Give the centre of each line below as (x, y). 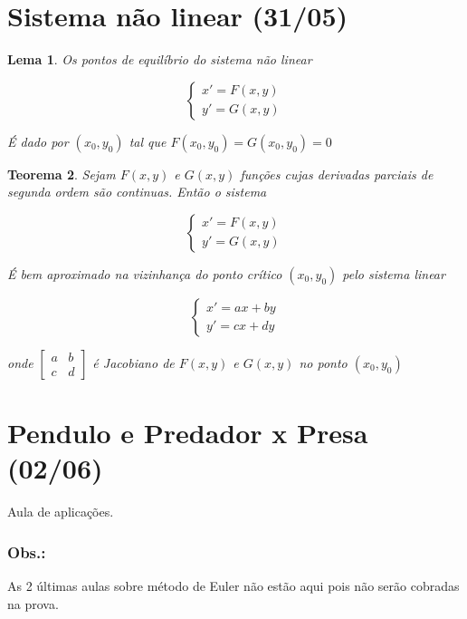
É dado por (38, 141)
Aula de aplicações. (61, 512)
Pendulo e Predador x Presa (188, 433)
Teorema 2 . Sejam (62, 174)
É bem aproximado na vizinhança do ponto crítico (145, 273)
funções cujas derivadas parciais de (337, 174)
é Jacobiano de (133, 362)
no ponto (323, 362)
